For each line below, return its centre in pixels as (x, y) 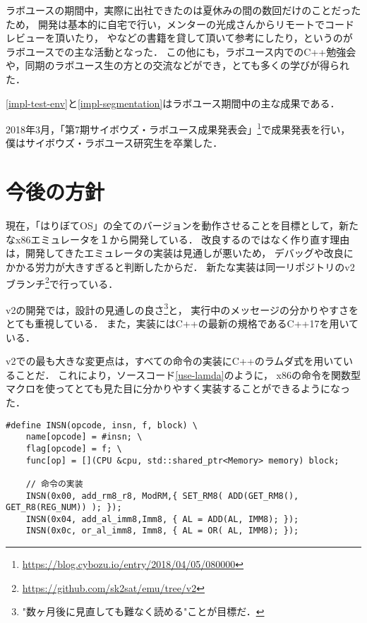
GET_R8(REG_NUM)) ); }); (64, 508)
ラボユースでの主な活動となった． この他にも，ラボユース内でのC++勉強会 (181, 51)
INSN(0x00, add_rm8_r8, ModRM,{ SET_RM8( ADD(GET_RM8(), (162, 496)
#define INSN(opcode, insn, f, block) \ (102, 425)
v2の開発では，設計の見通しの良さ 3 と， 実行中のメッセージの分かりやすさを (182, 308)
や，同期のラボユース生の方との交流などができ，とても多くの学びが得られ (178, 65)
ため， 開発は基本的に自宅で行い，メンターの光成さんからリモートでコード (180, 24)
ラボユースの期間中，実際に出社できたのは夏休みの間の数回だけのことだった (183, 10)
